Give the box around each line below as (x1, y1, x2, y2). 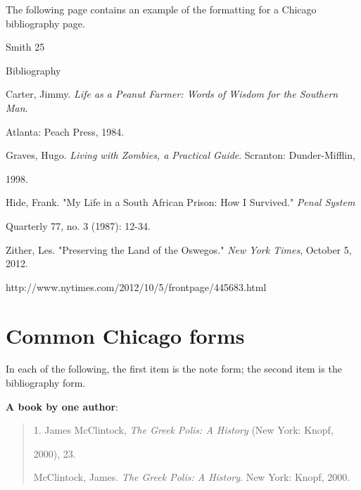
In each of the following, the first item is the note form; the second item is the (6, 361, 342, 376)
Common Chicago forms (6, 321, 245, 349)
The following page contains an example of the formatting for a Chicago (6, 2, 317, 16)
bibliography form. (6, 375, 86, 390)
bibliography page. (6, 15, 85, 30)
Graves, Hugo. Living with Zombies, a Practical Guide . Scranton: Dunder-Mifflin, (6, 148, 355, 162)
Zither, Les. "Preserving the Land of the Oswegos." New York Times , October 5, (6, 242, 352, 257)
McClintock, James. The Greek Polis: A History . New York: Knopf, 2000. (33, 470, 350, 484)
